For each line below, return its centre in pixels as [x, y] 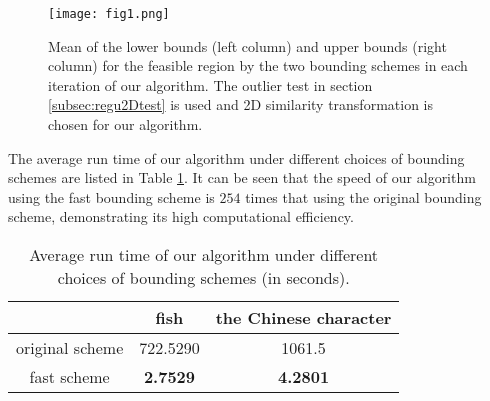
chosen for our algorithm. [125, 124]
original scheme [70, 347]
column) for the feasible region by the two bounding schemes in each [258, 65]
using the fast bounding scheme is [111, 196]
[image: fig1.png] [109, 14]
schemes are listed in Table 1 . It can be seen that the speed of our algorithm [242, 177]
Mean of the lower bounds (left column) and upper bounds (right [247, 45]
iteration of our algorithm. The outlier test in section [210, 84]
